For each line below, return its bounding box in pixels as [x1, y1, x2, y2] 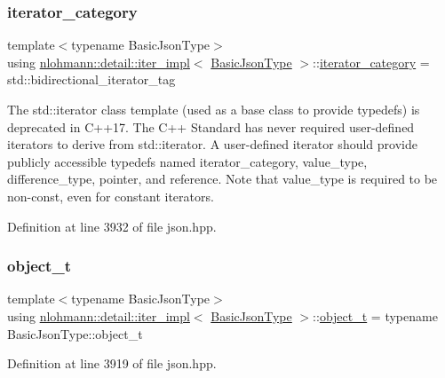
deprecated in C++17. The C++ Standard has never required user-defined [7, 117, 415, 136]
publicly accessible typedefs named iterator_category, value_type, [7, 152, 368, 170]
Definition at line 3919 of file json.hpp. [7, 354, 217, 373]
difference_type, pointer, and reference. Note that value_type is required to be [7, 169, 438, 188]
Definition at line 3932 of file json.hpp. [7, 217, 217, 235]
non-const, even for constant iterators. [7, 186, 214, 205]
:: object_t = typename [313, 306, 438, 325]
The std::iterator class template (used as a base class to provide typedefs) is [7, 100, 420, 118]
